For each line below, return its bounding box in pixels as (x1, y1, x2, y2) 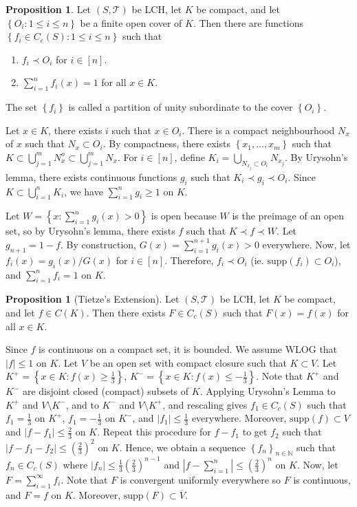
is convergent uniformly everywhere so (120, 472, 281, 486)
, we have (64, 184, 103, 198)
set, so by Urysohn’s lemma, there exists (6, 224, 175, 238)
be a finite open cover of (80, 15, 182, 30)
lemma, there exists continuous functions (6, 169, 177, 184)
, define (174, 149, 205, 164)
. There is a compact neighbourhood (182, 122, 335, 137)
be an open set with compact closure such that (89, 355, 287, 369)
